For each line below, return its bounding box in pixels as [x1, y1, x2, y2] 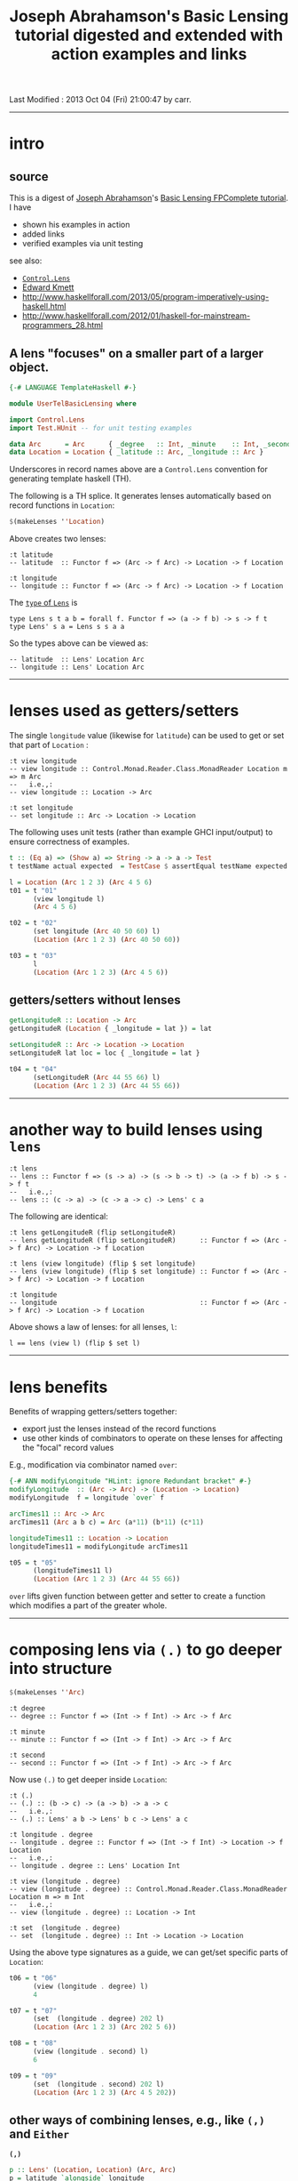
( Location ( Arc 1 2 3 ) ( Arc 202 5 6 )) [32, 2023, 176, 2032]
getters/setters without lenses [9, 992, 182, 1007]
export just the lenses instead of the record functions [21, 1423, 217, 1434]
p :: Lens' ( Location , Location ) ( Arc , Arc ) [9, 2166, 176, 2175]
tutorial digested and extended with [14, 25, 284, 45]
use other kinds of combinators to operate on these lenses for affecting [21, 1433, 284, 1444]
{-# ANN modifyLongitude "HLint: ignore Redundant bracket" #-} [9, 1477, 252, 1486]
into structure [9, 1659, 113, 1678]
